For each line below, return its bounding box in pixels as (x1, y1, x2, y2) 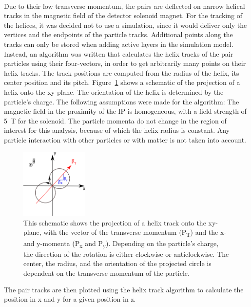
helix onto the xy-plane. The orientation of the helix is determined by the (4, 86, 224, 97)
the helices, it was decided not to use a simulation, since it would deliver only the (4, 20, 247, 30)
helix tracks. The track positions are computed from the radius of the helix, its (4, 67, 239, 78)
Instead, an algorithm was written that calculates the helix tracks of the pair (4, 48, 233, 59)
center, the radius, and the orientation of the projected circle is (23, 258, 212, 268)
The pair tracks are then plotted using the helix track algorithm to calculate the (4, 284, 244, 294)
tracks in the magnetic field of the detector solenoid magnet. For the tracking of (4, 10, 242, 20)
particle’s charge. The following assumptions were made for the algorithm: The (4, 96, 239, 106)
